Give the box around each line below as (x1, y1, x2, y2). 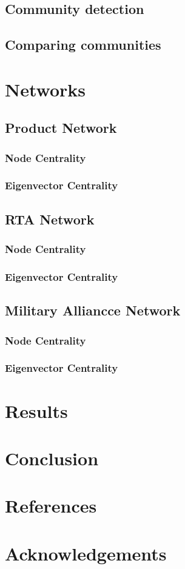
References (5, 493, 97, 518)
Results (5, 398, 68, 423)
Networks (5, 76, 86, 101)
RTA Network (5, 209, 95, 228)
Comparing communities (5, 35, 161, 54)
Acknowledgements (5, 540, 167, 565)
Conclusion (5, 445, 99, 470)
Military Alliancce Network (5, 301, 181, 320)
